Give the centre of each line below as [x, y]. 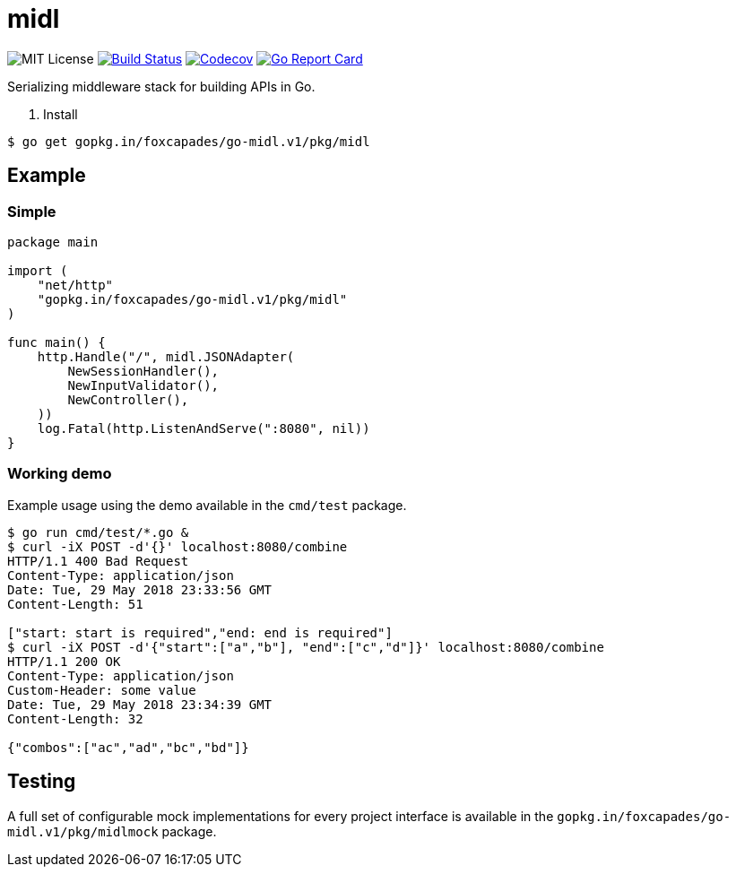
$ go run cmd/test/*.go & [98, 532]
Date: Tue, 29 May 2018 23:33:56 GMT [140, 589]
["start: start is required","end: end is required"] [200, 632]
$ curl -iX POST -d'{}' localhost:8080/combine [178, 546]
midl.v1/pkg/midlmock [83, 831]
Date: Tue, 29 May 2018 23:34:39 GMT [140, 704]
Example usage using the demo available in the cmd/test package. [207, 505]
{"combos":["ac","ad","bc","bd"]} [128, 747]
